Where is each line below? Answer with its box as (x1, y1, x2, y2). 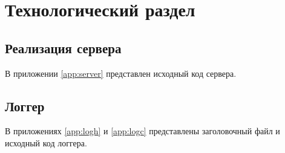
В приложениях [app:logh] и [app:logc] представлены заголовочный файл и (5, 125, 280, 137)
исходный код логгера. (5, 136, 87, 149)
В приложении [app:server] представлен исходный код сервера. (5, 67, 237, 79)
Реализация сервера (5, 38, 122, 57)
